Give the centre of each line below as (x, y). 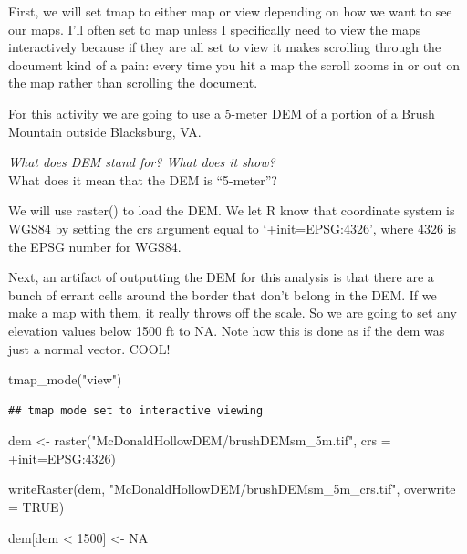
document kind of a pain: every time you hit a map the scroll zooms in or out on (234, 64)
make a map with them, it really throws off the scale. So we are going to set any (233, 313)
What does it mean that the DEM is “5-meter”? (143, 179)
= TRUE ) (36, 507)
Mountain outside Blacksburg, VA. (105, 131)
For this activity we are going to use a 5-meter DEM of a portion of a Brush (222, 113)
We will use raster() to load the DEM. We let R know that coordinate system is (232, 210)
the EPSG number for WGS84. (95, 246)
